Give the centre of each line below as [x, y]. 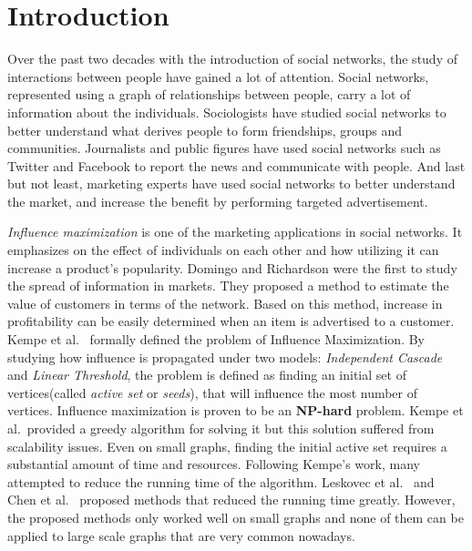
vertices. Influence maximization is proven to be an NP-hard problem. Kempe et [236, 410]
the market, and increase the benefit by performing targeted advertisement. [218, 201]
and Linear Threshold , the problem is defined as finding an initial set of [207, 375]
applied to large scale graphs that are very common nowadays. [181, 535]
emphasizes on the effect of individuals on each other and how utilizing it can [223, 250]
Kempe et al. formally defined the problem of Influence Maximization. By [216, 339]
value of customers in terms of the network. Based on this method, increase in [225, 303]
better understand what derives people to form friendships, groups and [205, 130]
